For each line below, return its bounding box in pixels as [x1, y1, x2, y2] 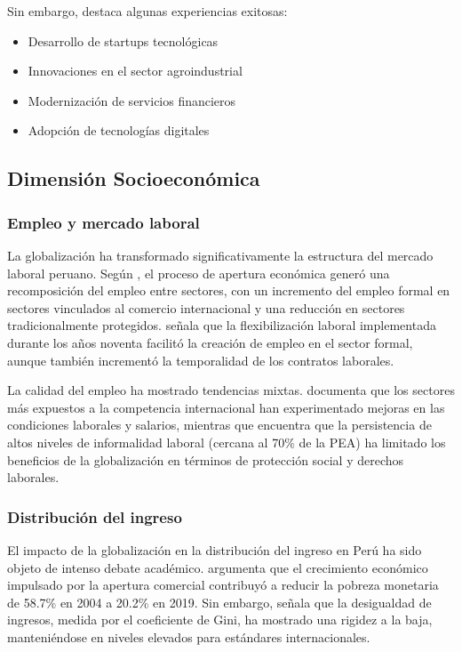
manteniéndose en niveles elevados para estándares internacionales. [7, 627, 370, 646]
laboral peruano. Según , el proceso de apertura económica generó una [7, 263, 390, 282]
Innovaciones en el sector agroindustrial [28, 61, 243, 80]
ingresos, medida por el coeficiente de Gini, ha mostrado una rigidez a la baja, [7, 610, 433, 629]
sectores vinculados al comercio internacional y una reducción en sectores [7, 298, 405, 317]
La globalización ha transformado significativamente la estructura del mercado [7, 246, 434, 264]
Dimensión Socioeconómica [7, 165, 260, 192]
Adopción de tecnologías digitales [28, 121, 210, 140]
